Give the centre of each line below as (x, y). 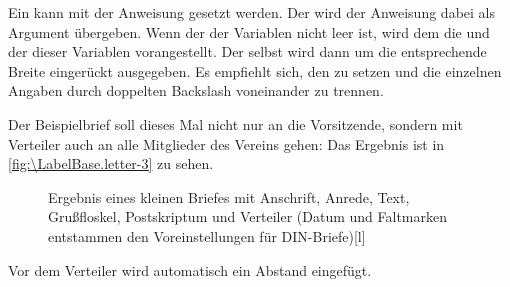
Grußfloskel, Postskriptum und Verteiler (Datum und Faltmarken (247, 216)
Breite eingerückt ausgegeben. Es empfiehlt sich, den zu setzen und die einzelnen (255, 70)
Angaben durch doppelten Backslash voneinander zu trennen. (196, 90)
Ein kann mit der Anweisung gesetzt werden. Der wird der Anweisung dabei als (251, 12)
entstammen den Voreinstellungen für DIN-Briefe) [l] (207, 235)
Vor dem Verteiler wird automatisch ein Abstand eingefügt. (190, 269)
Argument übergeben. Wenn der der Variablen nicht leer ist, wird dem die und (249, 31)
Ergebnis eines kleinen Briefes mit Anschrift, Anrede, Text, (229, 196)
